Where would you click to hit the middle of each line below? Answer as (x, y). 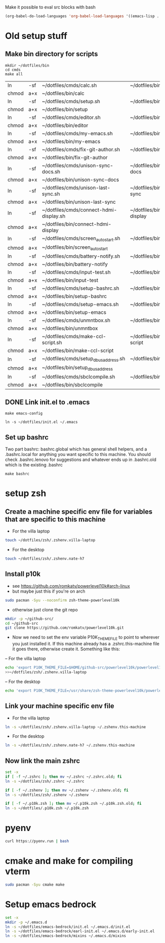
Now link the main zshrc (42, 761)
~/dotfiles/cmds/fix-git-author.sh (81, 149)
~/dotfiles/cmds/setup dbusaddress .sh (84, 359)
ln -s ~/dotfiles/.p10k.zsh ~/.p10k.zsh (47, 808)
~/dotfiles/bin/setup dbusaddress (77, 368)
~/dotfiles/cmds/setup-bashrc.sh (81, 288)
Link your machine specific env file (60, 706)
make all (14, 74)
